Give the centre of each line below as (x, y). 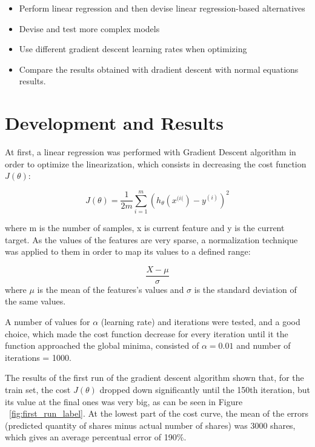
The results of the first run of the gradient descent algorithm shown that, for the (154, 378)
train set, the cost (38, 389)
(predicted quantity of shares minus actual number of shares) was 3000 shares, (150, 425)
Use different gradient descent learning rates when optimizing (133, 49)
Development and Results (114, 123)
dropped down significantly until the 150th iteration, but (205, 389)
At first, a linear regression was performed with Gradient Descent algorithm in (151, 152)
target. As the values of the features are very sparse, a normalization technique (151, 239)
